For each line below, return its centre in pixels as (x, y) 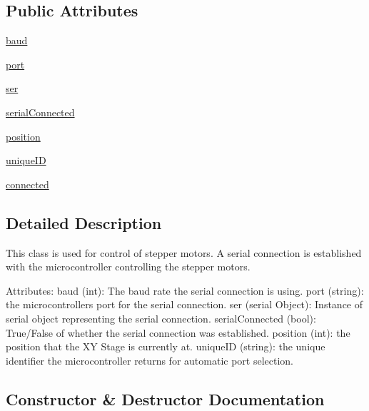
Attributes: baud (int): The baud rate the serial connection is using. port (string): (185, 290)
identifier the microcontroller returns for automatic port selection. (150, 360)
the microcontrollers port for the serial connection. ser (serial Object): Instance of (184, 304)
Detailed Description (84, 222)
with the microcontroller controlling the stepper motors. (128, 267)
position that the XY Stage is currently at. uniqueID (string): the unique (166, 346)
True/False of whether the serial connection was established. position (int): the (178, 332)
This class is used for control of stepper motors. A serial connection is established (184, 252)
